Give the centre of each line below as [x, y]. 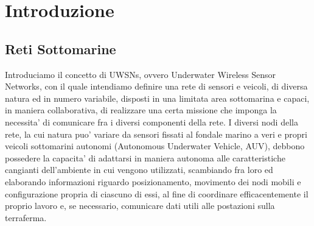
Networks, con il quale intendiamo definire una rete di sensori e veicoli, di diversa [156, 86]
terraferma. [26, 217]
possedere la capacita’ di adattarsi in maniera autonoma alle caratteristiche [145, 157]
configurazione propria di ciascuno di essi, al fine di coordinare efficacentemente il [157, 193]
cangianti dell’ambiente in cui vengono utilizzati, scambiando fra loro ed [139, 170]
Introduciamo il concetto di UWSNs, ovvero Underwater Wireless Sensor [141, 74]
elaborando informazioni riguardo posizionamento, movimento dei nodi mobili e [153, 181]
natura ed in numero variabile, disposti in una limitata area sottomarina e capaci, [157, 98]
